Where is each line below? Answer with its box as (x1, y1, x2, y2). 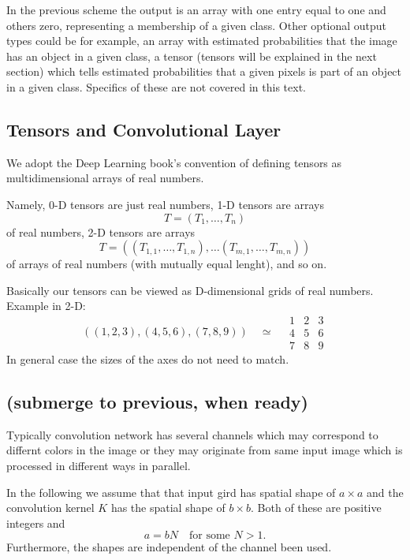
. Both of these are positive (251, 499, 382, 516)
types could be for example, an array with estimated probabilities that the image (6, 32, 397, 49)
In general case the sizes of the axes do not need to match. (6, 351, 289, 368)
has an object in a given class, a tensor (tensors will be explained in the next (6, 47, 377, 64)
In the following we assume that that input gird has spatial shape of (6, 483, 336, 500)
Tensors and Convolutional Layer (6, 117, 281, 141)
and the (367, 483, 404, 500)
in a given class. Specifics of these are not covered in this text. (6, 78, 306, 95)
